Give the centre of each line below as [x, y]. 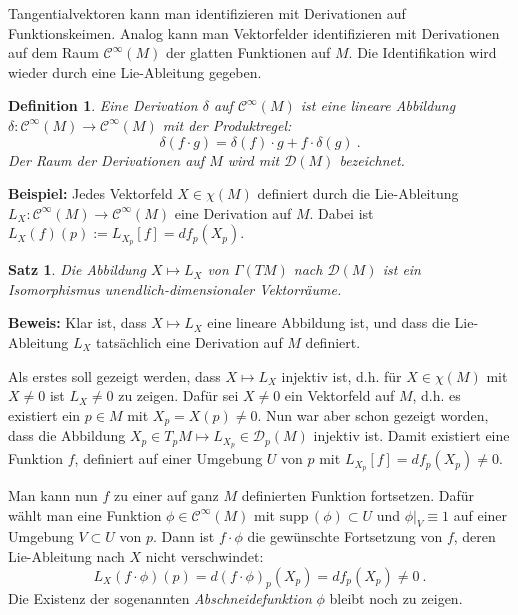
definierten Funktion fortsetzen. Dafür [358, 494]
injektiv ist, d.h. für [341, 375]
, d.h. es [436, 395]
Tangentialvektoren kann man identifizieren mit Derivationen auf [207, 13]
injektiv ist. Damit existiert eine [411, 435]
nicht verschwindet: [204, 555]
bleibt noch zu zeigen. [396, 598]
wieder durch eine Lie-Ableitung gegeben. [135, 71]
